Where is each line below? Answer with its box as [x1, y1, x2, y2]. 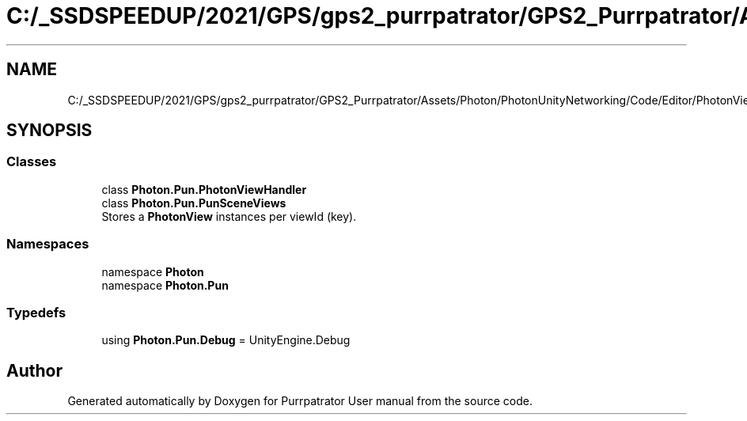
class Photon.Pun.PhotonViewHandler [101, 182, 307, 196]
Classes [6, 154, 57, 170]
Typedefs [6, 304, 66, 320]
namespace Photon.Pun [101, 278, 229, 292]
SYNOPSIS [6, 120, 93, 141]
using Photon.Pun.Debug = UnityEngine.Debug [101, 333, 351, 347]
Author [6, 360, 63, 381]
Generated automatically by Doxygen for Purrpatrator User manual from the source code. [67, 394, 533, 408]
